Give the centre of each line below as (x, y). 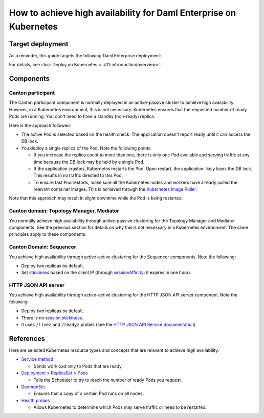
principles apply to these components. (48, 234)
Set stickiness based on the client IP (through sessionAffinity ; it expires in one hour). (106, 272)
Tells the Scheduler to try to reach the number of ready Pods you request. (108, 380)
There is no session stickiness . (52, 318)
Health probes (36, 400)
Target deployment (39, 44)
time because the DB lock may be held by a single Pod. (89, 162)
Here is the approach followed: (40, 125)
